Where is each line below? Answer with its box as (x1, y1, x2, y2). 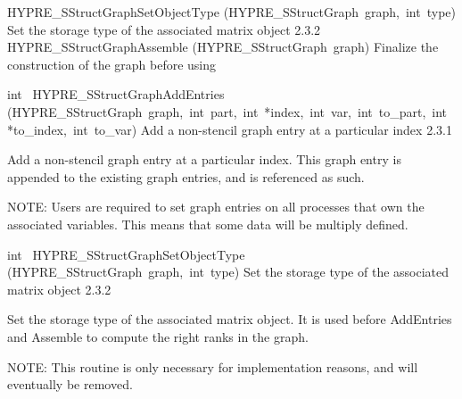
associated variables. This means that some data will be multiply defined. (7, 214, 408, 233)
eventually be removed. (7, 375, 133, 394)
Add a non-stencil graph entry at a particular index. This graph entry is (7, 150, 401, 169)
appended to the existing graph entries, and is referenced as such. (7, 167, 365, 186)
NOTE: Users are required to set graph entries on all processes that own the (7, 197, 425, 216)
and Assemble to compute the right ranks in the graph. (7, 327, 309, 345)
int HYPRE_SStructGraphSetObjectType (7, 245, 245, 263)
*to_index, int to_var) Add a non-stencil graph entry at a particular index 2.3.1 (7, 120, 452, 138)
